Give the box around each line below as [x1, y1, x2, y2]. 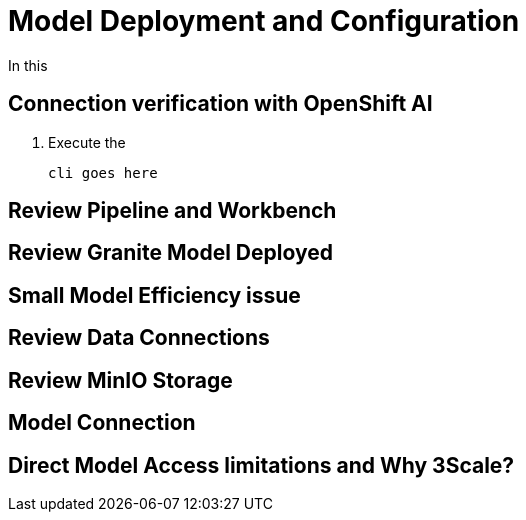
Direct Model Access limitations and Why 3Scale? [8, 452, 515, 478]
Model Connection [8, 410, 196, 436]
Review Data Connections [8, 325, 270, 351]
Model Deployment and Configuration [8, 4, 520, 38]
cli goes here [48, 164, 158, 181]
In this [8, 56, 48, 74]
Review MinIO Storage [8, 367, 233, 393]
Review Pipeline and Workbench [8, 198, 337, 224]
